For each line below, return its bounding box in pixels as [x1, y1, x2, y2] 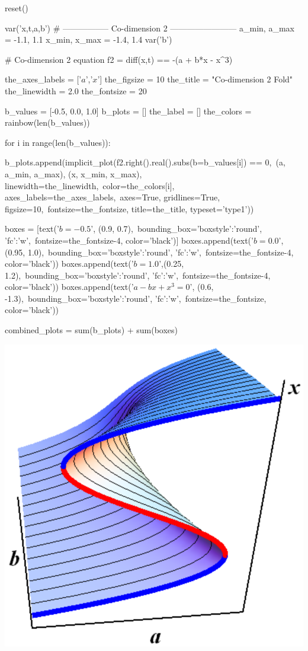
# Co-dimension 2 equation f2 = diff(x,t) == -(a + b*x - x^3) [5, 53, 233, 65]
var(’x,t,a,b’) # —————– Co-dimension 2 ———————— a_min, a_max [5, 21, 294, 34]
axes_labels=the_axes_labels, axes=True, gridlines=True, [5, 191, 220, 203]
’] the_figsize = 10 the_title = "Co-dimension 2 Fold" [97, 73, 293, 85]
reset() [5, 2, 28, 14]
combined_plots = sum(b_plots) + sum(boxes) [5, 324, 178, 336]
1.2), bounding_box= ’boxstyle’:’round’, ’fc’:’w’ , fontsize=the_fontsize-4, [5, 269, 271, 281]
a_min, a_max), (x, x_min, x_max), [5, 167, 142, 180]
